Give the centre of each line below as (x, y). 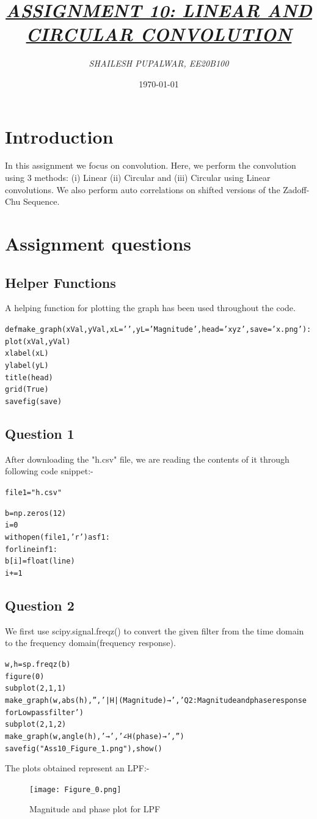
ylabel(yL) (27, 365)
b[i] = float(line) (40, 561)
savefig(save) (34, 401)
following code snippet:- (49, 471)
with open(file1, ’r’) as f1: (57, 537)
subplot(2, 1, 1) (36, 689)
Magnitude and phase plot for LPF (95, 809)
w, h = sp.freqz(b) (38, 664)
